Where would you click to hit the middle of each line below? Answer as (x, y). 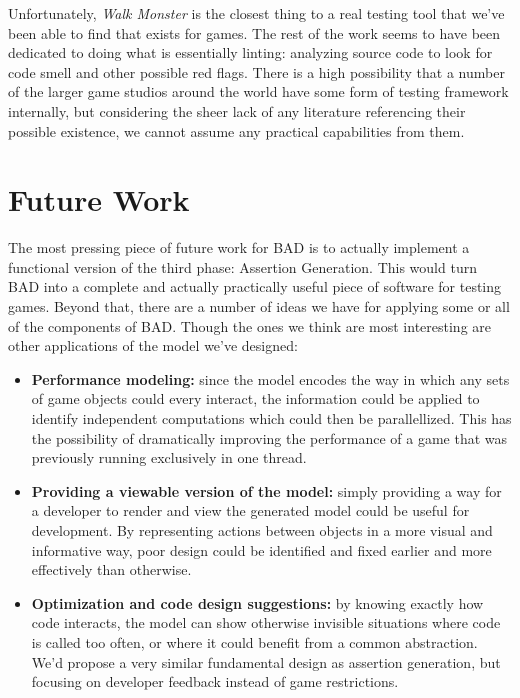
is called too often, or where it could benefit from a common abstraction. (254, 641)
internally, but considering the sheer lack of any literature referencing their (237, 110)
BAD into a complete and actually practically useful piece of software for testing (255, 286)
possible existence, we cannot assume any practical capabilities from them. (236, 130)
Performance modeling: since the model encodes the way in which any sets (270, 378)
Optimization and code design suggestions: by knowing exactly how (257, 602)
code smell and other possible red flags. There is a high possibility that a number (256, 71)
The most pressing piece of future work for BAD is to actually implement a (239, 247)
